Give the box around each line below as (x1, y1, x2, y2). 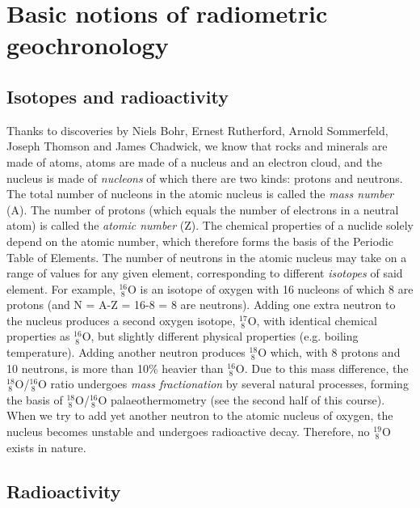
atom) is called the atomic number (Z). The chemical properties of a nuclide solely (6, 217, 414, 234)
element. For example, (6, 280, 115, 297)
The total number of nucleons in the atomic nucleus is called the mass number (6, 185, 394, 202)
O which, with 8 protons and (258, 344, 401, 361)
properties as (6, 328, 70, 345)
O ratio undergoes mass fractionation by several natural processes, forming (38, 375, 409, 392)
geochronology (6, 28, 169, 61)
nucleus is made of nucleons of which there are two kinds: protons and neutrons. (6, 169, 403, 186)
